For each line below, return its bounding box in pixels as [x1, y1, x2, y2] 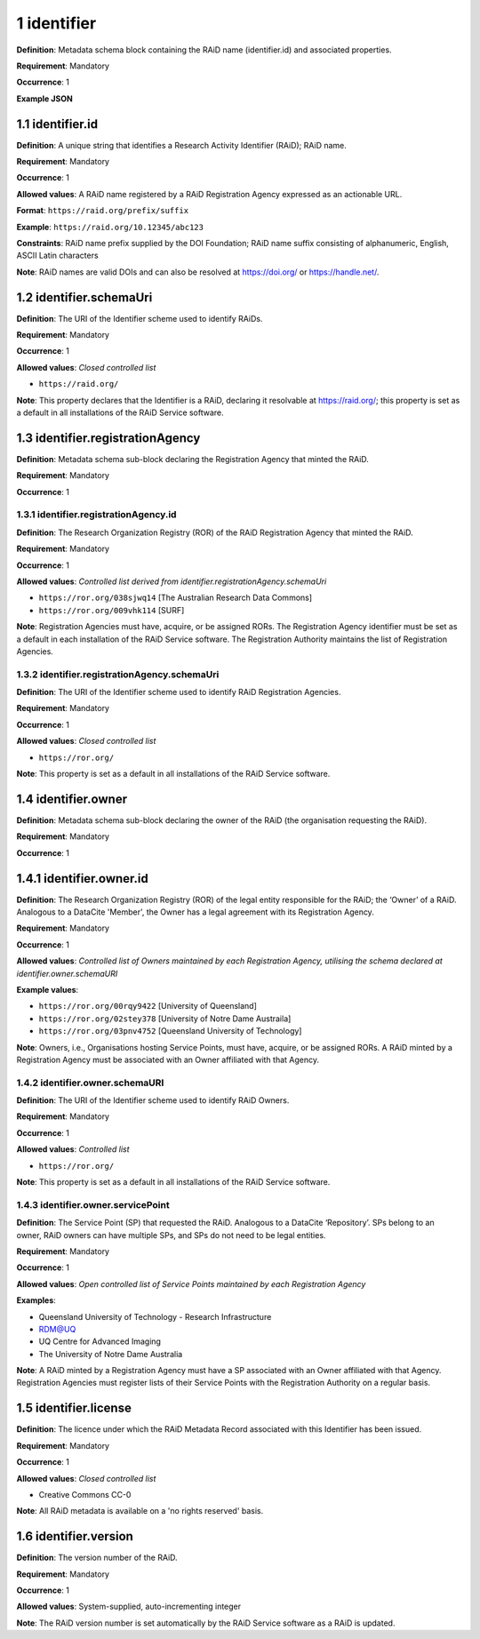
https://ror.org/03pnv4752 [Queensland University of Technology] [38, 1026, 302, 1036]
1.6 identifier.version [16, 1529, 133, 1544]
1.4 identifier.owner [16, 791, 128, 806]
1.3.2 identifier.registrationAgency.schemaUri [16, 668, 220, 680]
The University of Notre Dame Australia [38, 1348, 183, 1359]
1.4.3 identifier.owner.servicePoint [16, 1198, 170, 1211]
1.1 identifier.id [16, 116, 99, 132]
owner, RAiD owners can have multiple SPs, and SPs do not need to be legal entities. [16, 1229, 326, 1240]
